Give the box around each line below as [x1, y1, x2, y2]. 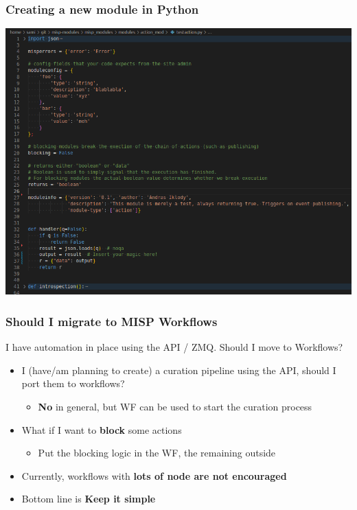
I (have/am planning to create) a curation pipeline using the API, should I [21, 362, 336, 377]
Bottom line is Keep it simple [21, 491, 156, 506]
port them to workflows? [21, 376, 125, 391]
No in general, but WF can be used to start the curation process [38, 399, 312, 414]
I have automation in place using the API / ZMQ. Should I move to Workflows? [5, 340, 343, 354]
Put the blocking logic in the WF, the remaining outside [38, 445, 276, 460]
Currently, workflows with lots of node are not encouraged [21, 468, 287, 483]
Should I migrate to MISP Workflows [5, 312, 218, 329]
